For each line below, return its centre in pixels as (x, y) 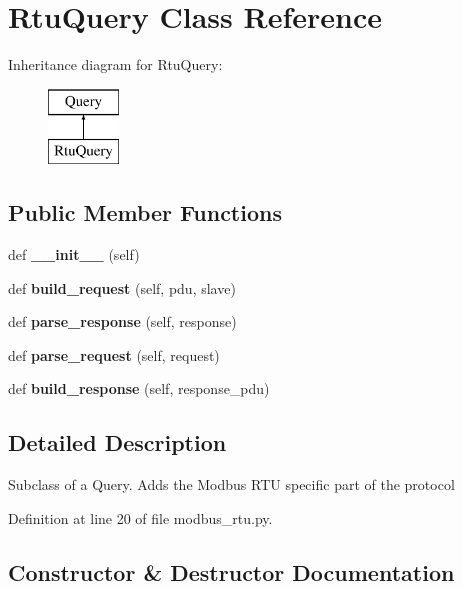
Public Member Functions (145, 212)
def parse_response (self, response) (122, 321)
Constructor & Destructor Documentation (231, 571)
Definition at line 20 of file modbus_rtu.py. (140, 517)
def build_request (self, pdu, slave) (122, 287)
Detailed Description (117, 442)
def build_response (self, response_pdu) (139, 388)
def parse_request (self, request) (114, 354)
